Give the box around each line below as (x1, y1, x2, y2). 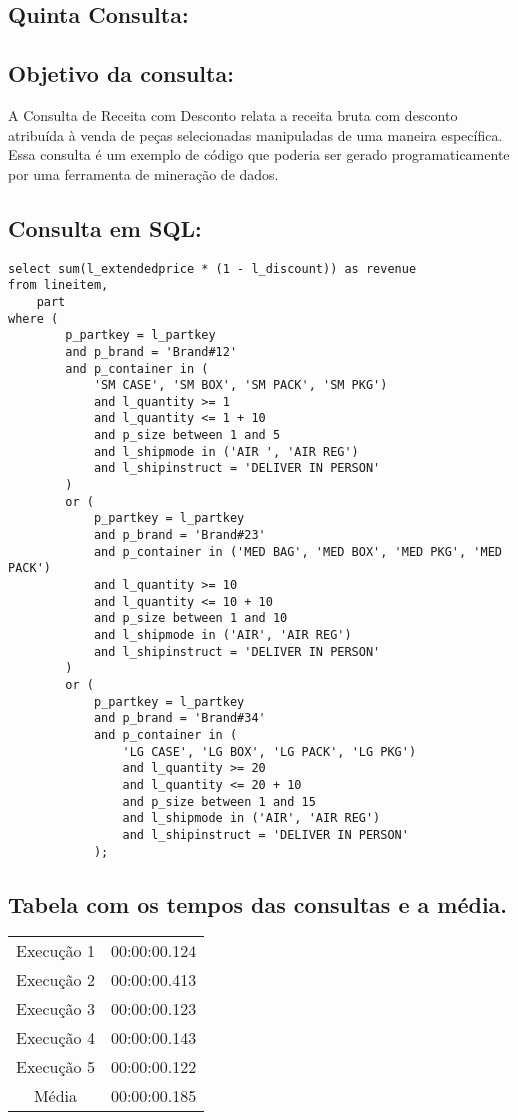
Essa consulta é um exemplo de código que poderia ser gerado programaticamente (8, 144, 510, 165)
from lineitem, (8, 278, 109, 293)
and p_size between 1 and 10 (93, 611, 288, 626)
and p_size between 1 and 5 (93, 428, 281, 443)
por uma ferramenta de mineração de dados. (8, 163, 279, 184)
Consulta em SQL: (8, 212, 202, 243)
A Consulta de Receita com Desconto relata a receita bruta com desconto (8, 104, 458, 125)
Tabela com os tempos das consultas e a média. (8, 888, 508, 919)
